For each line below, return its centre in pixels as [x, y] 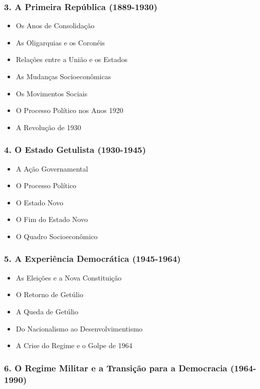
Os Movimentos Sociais [52, 93]
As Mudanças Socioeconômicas [63, 76]
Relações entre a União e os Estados [72, 59]
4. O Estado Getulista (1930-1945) [75, 150]
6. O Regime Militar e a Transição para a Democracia [116, 368]
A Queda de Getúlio [47, 311]
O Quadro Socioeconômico [57, 236]
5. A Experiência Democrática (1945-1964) [92, 259]
